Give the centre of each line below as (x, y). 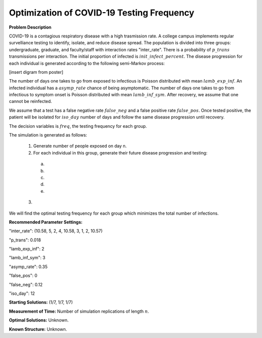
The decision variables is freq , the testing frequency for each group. (78, 126)
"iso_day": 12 (22, 293)
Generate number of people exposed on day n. (80, 146)
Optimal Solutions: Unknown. (39, 320)
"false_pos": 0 (23, 276)
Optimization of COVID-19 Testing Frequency (102, 13)
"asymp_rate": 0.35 (28, 267)
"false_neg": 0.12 (26, 285)
